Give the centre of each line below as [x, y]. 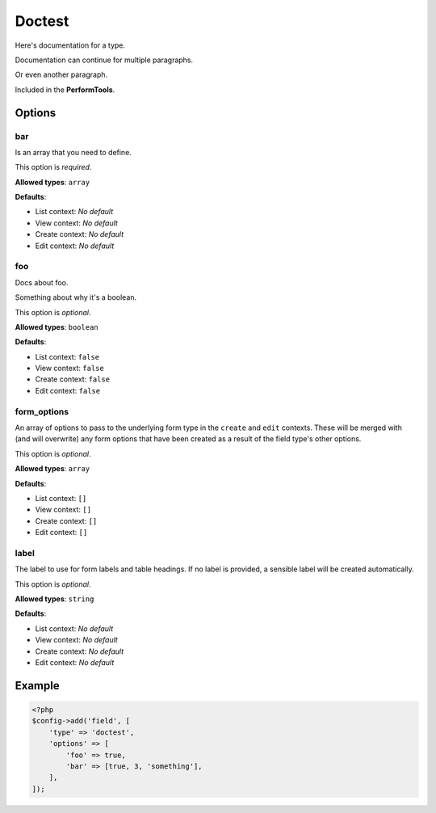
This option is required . [53, 167]
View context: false [69, 369]
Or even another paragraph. [61, 75]
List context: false [67, 356]
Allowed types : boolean [57, 326]
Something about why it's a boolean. [76, 297]
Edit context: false [68, 390]
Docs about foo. [42, 282]
